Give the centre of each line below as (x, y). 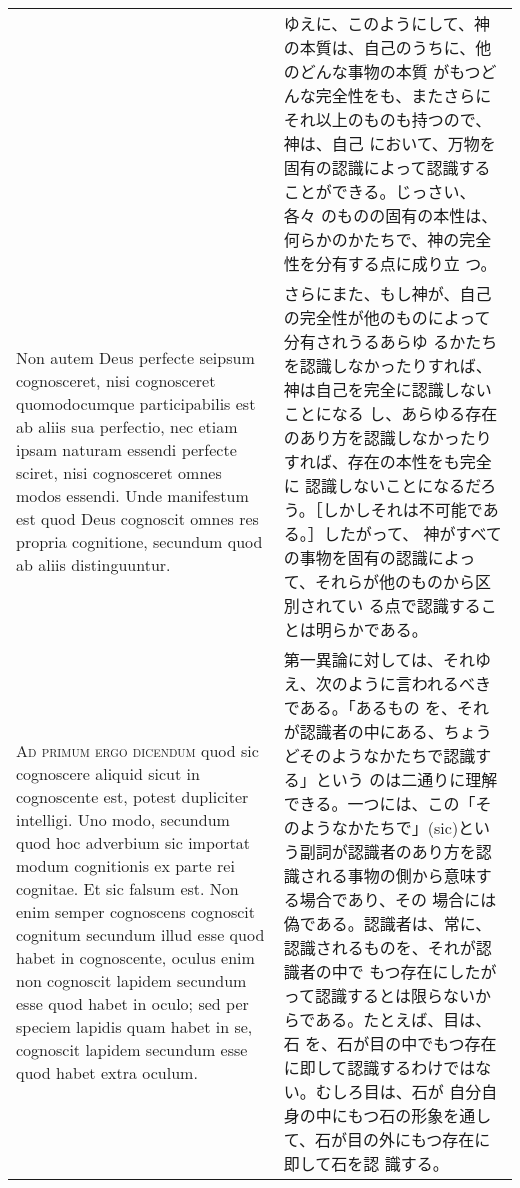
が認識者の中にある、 (363, 731)
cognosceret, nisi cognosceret (116, 380)
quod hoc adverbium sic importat (133, 842)
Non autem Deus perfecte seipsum (135, 357)
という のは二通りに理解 (406, 779)
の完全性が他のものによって (387, 317)
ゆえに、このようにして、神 (387, 23)
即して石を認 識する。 (366, 1163)
